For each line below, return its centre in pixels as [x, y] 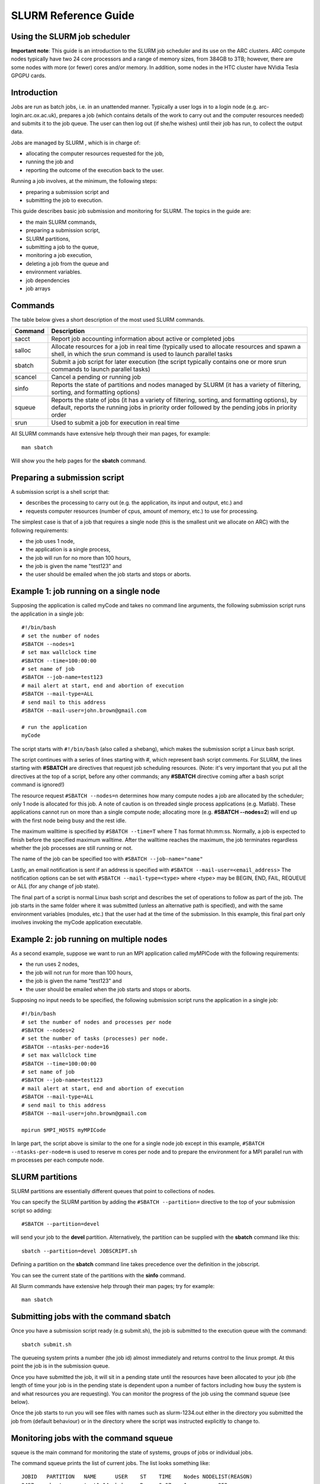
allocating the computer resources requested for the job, [95, 154]
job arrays [38, 288]
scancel [25, 377]
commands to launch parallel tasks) [101, 369]
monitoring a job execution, [59, 255]
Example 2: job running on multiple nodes [89, 939]
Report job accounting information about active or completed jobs [143, 339]
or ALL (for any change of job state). [55, 886]
